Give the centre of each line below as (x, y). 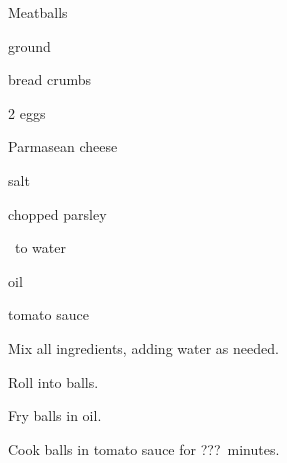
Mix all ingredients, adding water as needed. (143, 347)
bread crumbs (49, 79)
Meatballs (38, 12)
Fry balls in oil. (55, 415)
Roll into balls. (53, 381)
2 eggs (27, 112)
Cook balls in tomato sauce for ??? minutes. (144, 448)
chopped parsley (57, 213)
